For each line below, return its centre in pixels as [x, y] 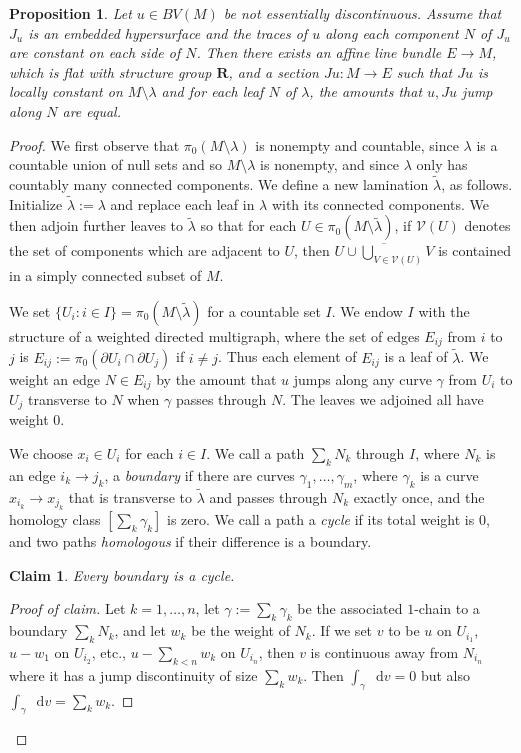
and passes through [268, 496]
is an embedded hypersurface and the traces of [168, 32]
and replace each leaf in [182, 203]
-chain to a [447, 608]
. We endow [367, 310]
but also [445, 674]
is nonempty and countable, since [357, 144]
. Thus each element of [287, 356]
